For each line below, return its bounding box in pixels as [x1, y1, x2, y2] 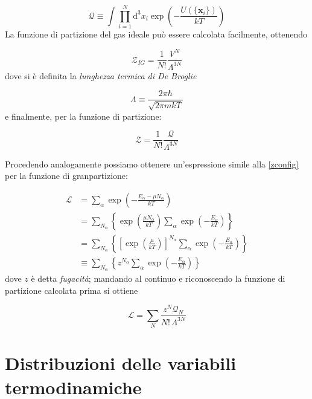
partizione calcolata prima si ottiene [5, 284, 138, 296]
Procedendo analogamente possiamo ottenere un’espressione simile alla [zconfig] [5, 157, 299, 170]
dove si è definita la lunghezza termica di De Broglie [5, 69, 197, 82]
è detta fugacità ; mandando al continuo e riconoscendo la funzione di [31, 272, 285, 285]
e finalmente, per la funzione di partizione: [5, 109, 162, 122]
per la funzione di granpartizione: [5, 169, 128, 182]
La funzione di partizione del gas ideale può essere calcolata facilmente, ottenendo [5, 28, 307, 41]
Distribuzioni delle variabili [5, 351, 237, 375]
